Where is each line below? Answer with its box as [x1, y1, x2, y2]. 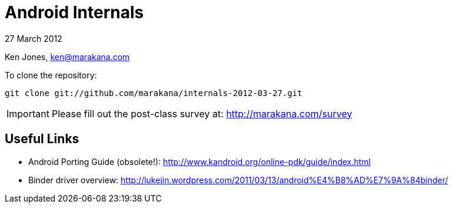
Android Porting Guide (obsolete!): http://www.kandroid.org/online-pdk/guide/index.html [28, 156, 371, 167]
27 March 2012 [5, 33, 62, 44]
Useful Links [5, 131, 79, 147]
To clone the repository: [5, 70, 97, 80]
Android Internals [5, 2, 144, 22]
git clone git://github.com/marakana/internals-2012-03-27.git [5, 88, 302, 98]
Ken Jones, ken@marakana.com [5, 51, 130, 62]
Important [6, 107, 49, 120]
